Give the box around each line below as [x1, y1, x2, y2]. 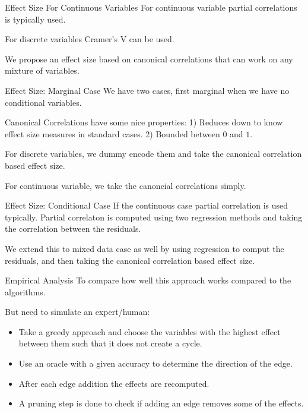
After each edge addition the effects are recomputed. [18, 377, 209, 389]
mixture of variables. [5, 64, 80, 77]
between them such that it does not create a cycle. [18, 337, 202, 349]
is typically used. [5, 12, 66, 25]
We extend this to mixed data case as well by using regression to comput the [5, 242, 284, 254]
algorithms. [5, 285, 46, 298]
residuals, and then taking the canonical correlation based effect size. [5, 254, 255, 266]
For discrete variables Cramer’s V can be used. [5, 33, 174, 45]
